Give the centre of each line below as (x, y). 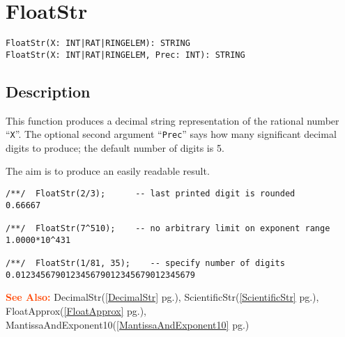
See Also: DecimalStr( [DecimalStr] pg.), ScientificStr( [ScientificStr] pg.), (162, 297)
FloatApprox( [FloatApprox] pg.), (76, 310)
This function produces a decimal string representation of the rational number (172, 120)
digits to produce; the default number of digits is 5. (115, 147)
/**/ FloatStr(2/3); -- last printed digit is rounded (151, 194)
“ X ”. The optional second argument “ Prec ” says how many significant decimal (171, 134)
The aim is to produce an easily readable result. (108, 171)
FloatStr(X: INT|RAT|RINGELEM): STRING (98, 44)
